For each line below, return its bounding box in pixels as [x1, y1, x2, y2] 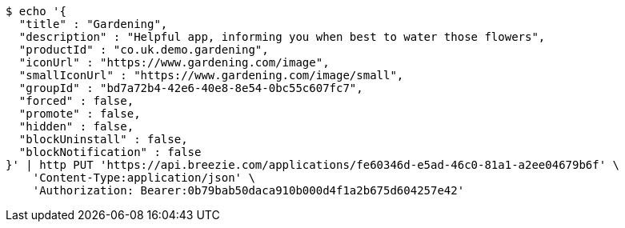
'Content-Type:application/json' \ [32, 171, 255, 184]
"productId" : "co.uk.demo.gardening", [18, 43, 269, 56]
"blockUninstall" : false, [18, 133, 188, 146]
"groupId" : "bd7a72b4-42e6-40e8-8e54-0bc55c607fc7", [18, 82, 363, 94]
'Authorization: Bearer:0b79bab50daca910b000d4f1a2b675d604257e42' [32, 184, 465, 197]
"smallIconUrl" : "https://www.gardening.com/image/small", [18, 69, 404, 82]
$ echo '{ [6, 5, 66, 18]
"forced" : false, [18, 94, 134, 107]
